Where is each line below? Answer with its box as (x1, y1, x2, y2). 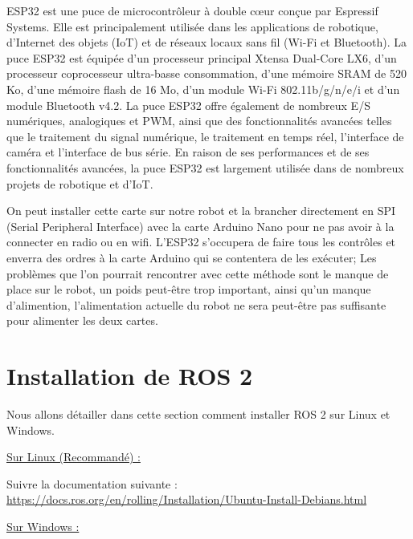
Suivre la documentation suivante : (6, 475, 178, 492)
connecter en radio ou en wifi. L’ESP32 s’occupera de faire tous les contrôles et (6, 233, 396, 250)
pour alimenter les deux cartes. (6, 312, 158, 329)
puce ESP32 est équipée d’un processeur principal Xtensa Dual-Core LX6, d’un (6, 49, 397, 66)
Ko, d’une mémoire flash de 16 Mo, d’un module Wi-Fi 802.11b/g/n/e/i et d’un (6, 80, 400, 97)
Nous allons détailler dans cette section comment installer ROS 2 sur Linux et (6, 406, 391, 422)
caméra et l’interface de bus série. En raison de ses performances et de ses (6, 144, 370, 160)
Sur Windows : (6, 517, 80, 534)
